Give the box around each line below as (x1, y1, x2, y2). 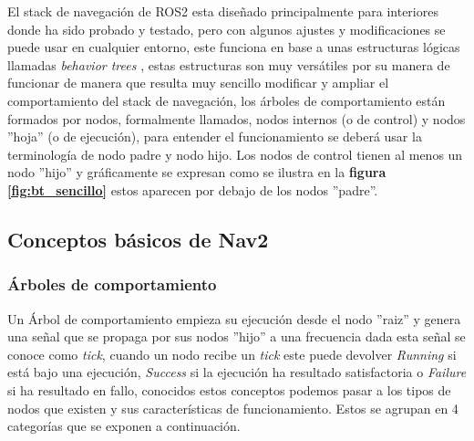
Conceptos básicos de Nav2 (7, 225, 269, 253)
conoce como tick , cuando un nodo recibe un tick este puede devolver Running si (7, 344, 457, 363)
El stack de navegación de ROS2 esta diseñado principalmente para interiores (7, 2, 438, 20)
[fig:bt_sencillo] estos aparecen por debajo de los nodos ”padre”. (7, 180, 378, 199)
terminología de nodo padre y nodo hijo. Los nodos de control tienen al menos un (7, 144, 463, 163)
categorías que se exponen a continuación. (7, 416, 241, 436)
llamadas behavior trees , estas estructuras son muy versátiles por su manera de (7, 55, 450, 74)
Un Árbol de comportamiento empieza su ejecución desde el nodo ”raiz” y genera (7, 309, 461, 328)
